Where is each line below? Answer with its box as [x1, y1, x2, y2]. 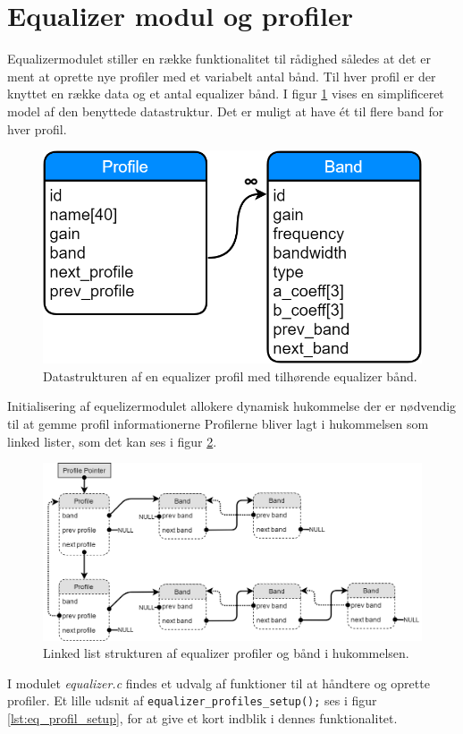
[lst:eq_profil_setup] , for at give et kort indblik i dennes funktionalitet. [7, 708, 398, 727]
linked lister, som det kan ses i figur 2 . [7, 431, 217, 450]
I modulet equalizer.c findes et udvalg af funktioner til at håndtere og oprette [7, 673, 430, 692]
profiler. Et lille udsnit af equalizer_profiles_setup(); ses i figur [7, 691, 377, 710]
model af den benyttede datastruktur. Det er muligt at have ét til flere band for [7, 101, 444, 120]
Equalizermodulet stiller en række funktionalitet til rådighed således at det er [7, 49, 431, 68]
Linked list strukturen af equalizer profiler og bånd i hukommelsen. [43, 644, 409, 662]
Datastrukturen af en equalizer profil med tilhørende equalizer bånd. [43, 366, 417, 385]
